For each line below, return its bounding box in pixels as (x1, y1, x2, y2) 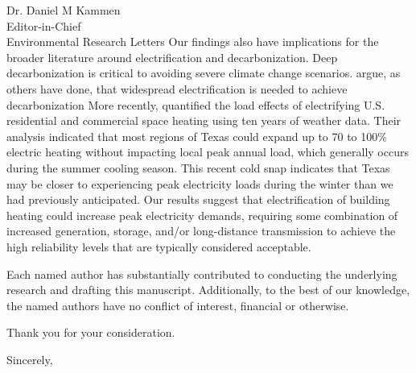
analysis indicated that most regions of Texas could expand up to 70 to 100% (6, 127, 387, 144)
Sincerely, (6, 350, 53, 367)
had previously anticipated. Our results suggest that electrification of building (6, 191, 390, 208)
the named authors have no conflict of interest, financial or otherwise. (6, 296, 349, 313)
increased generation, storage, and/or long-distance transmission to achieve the (6, 222, 396, 239)
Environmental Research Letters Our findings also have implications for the (6, 33, 379, 50)
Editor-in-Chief (6, 17, 81, 34)
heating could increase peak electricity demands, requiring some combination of (6, 206, 398, 223)
